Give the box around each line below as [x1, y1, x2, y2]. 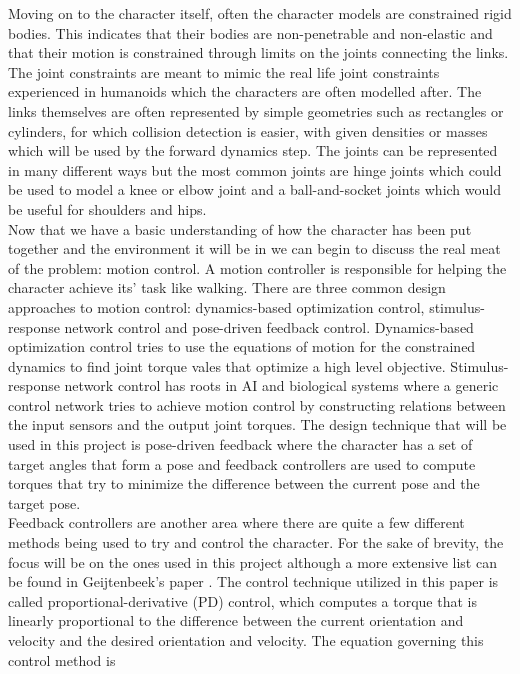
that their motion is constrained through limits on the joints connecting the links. [8, 42, 509, 63]
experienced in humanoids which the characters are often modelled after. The [8, 81, 482, 102]
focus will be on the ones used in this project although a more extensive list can [8, 551, 497, 572]
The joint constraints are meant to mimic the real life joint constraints [8, 61, 440, 82]
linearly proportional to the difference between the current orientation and [8, 610, 464, 631]
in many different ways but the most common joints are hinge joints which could [8, 159, 502, 180]
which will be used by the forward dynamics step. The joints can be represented [8, 140, 498, 161]
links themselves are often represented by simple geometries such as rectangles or [8, 100, 504, 121]
